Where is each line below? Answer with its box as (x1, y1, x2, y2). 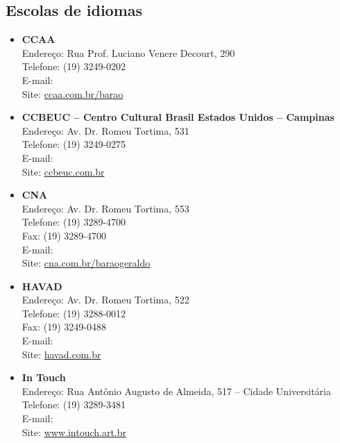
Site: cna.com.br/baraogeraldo (22, 256, 151, 270)
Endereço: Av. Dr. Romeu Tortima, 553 (22, 201, 189, 215)
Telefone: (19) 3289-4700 (22, 215, 126, 229)
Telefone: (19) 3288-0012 (22, 306, 126, 320)
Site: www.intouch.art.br (22, 424, 127, 439)
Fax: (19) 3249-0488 (22, 319, 106, 334)
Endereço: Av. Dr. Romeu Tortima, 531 (22, 123, 189, 137)
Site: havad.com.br (22, 346, 101, 361)
